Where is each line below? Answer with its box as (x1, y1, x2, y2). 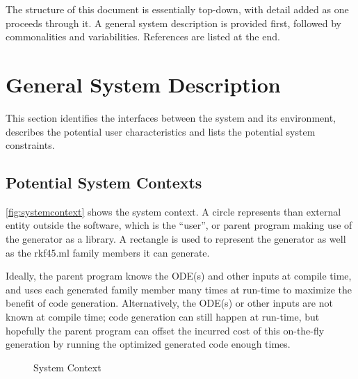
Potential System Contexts (6, 172, 202, 193)
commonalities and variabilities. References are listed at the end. (6, 29, 280, 44)
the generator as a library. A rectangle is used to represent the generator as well (6, 232, 346, 246)
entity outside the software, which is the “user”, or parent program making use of (6, 218, 352, 232)
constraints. (6, 138, 55, 152)
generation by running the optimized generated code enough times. (6, 337, 291, 351)
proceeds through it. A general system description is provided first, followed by (6, 15, 341, 30)
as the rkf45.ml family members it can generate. (6, 245, 210, 259)
